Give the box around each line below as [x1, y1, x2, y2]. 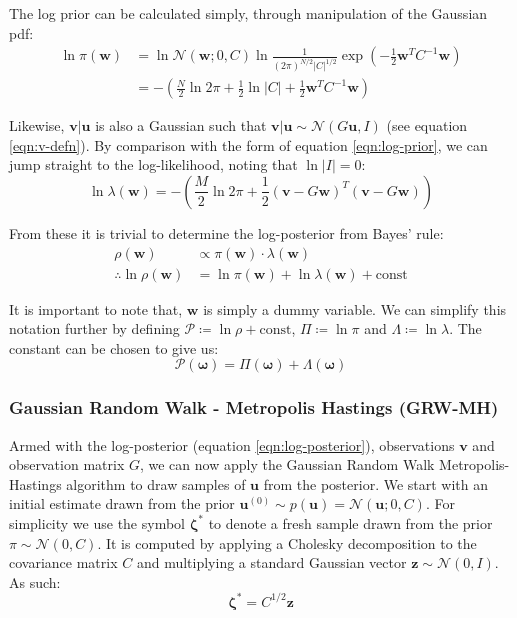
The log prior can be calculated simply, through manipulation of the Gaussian [9, 3, 488, 23]
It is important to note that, [9, 298, 183, 319]
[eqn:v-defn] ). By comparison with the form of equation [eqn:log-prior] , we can [9, 134, 488, 155]
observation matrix [9, 454, 125, 475]
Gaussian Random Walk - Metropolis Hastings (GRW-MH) [9, 395, 499, 420]
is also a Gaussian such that [95, 115, 267, 136]
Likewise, [9, 115, 65, 136]
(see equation [386, 115, 468, 136]
